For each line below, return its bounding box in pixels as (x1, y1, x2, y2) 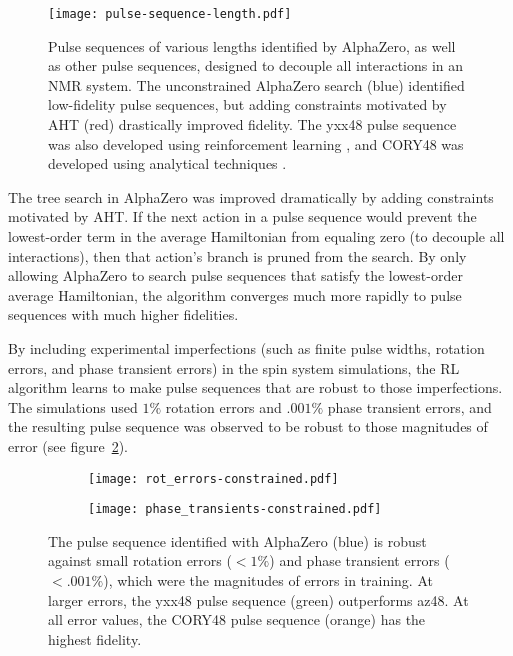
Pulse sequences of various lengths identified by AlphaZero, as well (48, 35, 456, 56)
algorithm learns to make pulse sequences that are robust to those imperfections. (8, 377, 503, 398)
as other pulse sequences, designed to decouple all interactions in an (48, 55, 464, 76)
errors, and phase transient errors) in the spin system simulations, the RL (8, 357, 460, 378)
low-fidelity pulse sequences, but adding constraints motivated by (48, 94, 447, 115)
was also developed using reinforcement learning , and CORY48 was (48, 133, 464, 154)
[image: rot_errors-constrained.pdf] (88, 471, 339, 486)
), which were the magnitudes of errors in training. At (103, 570, 433, 591)
